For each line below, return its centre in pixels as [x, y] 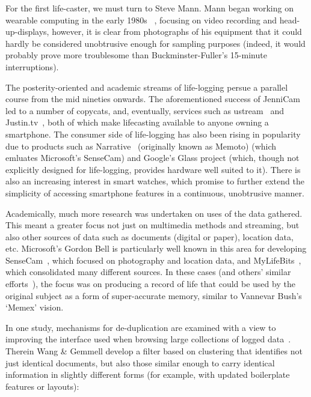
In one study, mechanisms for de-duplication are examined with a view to [141, 327]
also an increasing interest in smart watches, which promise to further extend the [155, 181]
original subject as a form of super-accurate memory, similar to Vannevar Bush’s [154, 295]
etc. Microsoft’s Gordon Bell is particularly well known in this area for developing [156, 248]
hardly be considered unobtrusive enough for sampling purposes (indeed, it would [155, 43]
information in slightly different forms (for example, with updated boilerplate [148, 374]
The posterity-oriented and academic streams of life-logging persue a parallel [147, 87]
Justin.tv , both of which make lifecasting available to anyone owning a [137, 122]
